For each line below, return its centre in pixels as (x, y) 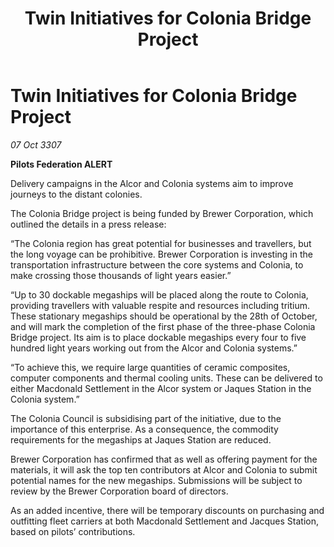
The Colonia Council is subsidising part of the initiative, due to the (146, 418)
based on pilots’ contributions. (73, 531)
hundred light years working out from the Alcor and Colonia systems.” (154, 348)
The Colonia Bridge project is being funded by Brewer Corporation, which (162, 213)
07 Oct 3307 (36, 144)
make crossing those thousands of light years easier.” (121, 275)
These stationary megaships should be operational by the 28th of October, (164, 316)
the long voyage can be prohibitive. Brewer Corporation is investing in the (161, 254)
